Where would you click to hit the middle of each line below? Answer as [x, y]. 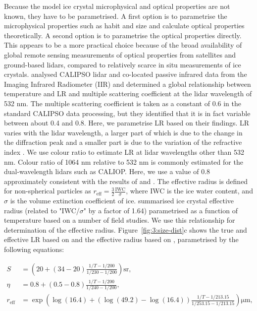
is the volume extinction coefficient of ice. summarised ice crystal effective [122, 201]
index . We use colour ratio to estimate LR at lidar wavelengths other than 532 [124, 152]
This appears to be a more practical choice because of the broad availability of [123, 45]
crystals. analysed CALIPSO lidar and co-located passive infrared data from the [126, 74]
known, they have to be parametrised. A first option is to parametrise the [116, 16]
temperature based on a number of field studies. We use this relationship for [120, 220]
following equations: [34, 249]
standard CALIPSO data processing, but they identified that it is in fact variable [127, 113]
